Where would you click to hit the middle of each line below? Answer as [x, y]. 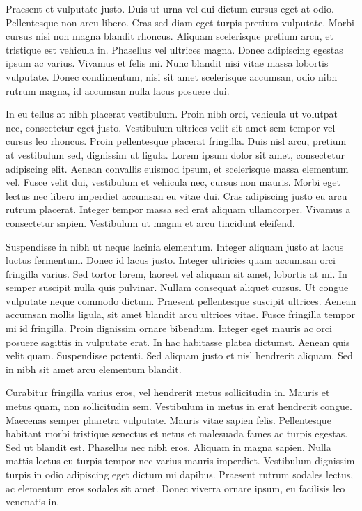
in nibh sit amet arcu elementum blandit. [94, 369]
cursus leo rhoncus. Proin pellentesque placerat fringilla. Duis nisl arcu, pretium [176, 141]
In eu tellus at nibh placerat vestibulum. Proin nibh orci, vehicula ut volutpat [172, 114]
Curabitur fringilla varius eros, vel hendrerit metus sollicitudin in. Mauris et [168, 392]
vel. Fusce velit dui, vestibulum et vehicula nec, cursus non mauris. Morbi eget [173, 182]
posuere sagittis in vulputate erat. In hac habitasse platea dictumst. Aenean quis [178, 341]
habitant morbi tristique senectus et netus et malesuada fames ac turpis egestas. [177, 433]
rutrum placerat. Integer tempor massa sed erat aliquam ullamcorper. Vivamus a [178, 209]
